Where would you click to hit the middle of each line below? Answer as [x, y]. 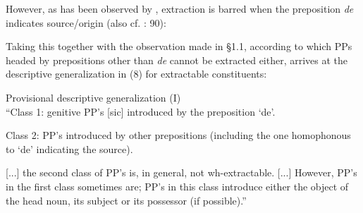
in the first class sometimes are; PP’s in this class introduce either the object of [177, 186]
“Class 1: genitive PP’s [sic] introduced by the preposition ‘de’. [141, 111]
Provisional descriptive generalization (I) [93, 97]
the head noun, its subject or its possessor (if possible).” [126, 200]
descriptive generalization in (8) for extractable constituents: [136, 74]
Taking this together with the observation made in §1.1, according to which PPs [179, 46]
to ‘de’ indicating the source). [69, 148]
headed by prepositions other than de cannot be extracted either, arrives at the [177, 60]
